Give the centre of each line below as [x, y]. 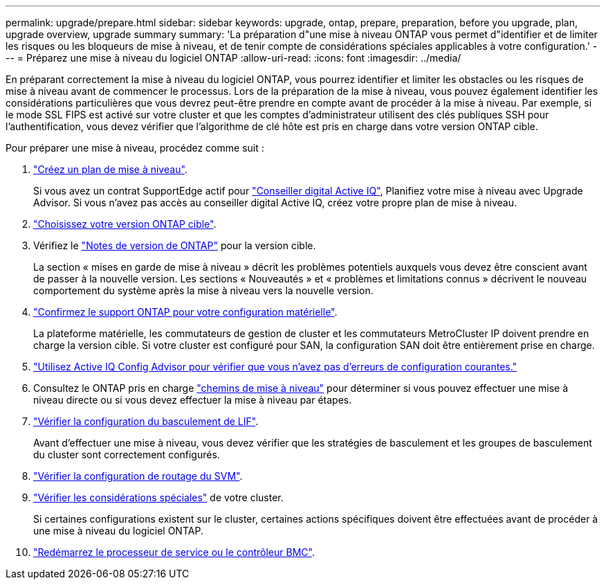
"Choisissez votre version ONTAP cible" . [125, 224]
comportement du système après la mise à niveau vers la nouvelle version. [203, 290]
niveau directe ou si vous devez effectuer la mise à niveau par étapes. [193, 400]
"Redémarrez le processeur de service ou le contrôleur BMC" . [174, 552]
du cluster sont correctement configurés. [127, 454]
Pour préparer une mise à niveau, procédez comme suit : [135, 148]
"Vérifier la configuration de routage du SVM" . [138, 476]
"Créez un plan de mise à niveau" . [110, 169]
